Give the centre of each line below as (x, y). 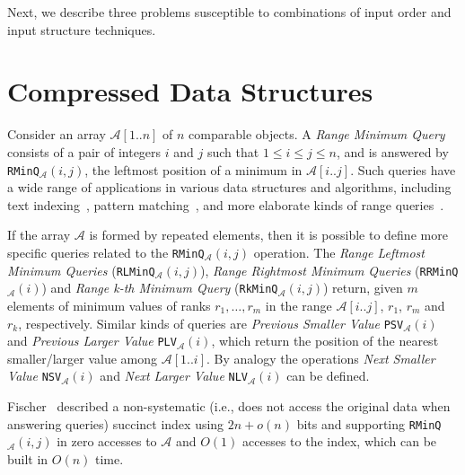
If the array (39, 235)
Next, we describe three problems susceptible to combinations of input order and (229, 12)
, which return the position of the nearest (325, 341)
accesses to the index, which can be (340, 441)
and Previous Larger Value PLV (92, 341)
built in (28, 458)
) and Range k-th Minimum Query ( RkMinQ (160, 288)
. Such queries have (403, 169)
